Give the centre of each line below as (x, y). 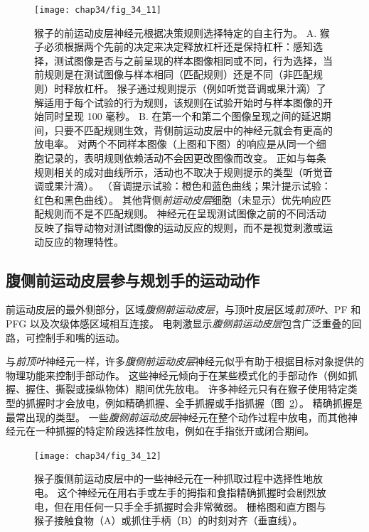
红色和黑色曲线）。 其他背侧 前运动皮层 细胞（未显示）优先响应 (178, 199)
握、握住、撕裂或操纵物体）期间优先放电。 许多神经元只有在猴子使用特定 (177, 389)
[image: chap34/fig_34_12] (98, 456)
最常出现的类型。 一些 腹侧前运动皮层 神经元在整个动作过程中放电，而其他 (177, 417)
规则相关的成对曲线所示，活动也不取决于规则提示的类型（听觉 (178, 172)
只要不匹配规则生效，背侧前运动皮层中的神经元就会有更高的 (193, 130)
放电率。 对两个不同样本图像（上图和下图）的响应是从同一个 (175, 144)
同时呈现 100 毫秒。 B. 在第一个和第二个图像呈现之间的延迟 (182, 116)
